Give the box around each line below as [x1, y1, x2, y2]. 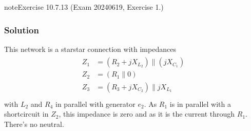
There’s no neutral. [4, 118, 64, 129]
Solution [4, 23, 39, 36]
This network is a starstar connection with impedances [4, 43, 176, 54]
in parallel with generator [55, 98, 136, 109]
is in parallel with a [169, 98, 231, 109]
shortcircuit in [4, 108, 49, 119]
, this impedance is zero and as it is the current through [59, 108, 235, 119]
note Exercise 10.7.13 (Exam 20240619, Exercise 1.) [4, 2, 164, 12]
